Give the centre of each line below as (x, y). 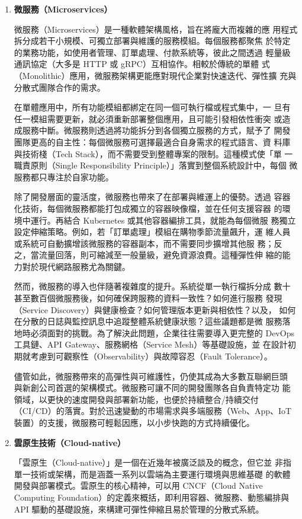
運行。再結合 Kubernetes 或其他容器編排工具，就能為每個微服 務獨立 (163, 220)
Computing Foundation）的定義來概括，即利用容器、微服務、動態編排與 (152, 497)
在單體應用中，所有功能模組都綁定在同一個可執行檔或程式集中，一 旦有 (152, 107)
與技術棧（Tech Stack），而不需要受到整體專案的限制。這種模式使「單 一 (153, 153)
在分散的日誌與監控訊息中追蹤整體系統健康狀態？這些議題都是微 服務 (148, 321)
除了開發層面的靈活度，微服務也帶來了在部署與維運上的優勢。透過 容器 (152, 197)
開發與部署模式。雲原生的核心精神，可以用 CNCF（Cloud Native (138, 485)
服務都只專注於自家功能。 (64, 176)
